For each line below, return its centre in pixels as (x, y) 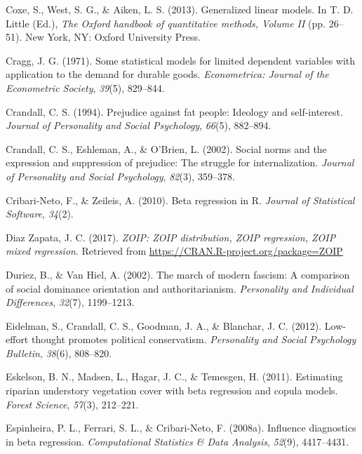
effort (17, 339)
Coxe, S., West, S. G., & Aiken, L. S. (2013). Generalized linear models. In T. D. (180, 9)
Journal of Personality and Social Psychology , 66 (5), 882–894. (139, 125)
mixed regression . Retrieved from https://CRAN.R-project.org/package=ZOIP (174, 251)
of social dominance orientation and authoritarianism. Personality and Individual (180, 288)
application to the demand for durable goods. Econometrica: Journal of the (167, 74)
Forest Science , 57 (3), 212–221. (72, 404)
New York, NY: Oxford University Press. (113, 37)
